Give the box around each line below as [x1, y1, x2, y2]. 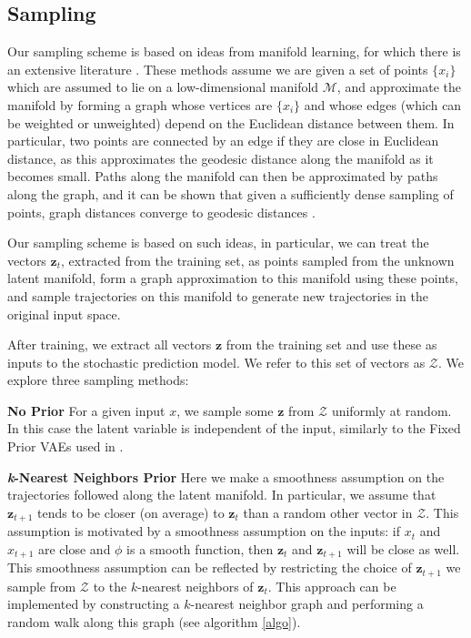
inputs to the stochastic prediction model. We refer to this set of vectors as [7, 352, 426, 371]
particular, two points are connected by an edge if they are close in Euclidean [7, 131, 439, 150]
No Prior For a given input [7, 400, 165, 420]
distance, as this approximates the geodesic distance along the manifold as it [7, 148, 434, 167]
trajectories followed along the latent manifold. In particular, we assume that [7, 485, 436, 504]
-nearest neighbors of [137, 576, 254, 595]
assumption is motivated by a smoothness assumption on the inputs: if [7, 522, 400, 541]
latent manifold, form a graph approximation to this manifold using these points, [7, 268, 458, 288]
